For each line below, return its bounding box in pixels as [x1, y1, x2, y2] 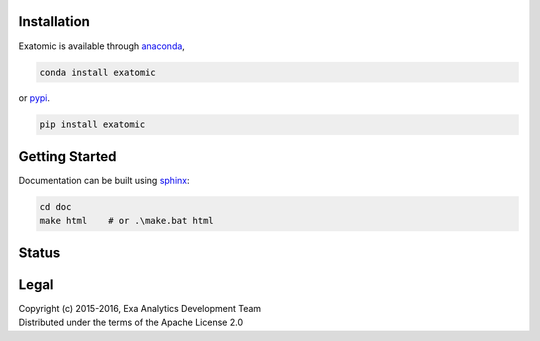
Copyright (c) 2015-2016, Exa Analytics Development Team [18, 302, 262, 314]
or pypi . [18, 92, 50, 104]
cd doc [39, 201, 72, 212]
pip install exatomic [39, 119, 146, 130]
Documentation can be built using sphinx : [18, 174, 190, 186]
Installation [18, 13, 90, 30]
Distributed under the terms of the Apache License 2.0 [18, 316, 244, 329]
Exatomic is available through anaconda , [18, 40, 185, 52]
